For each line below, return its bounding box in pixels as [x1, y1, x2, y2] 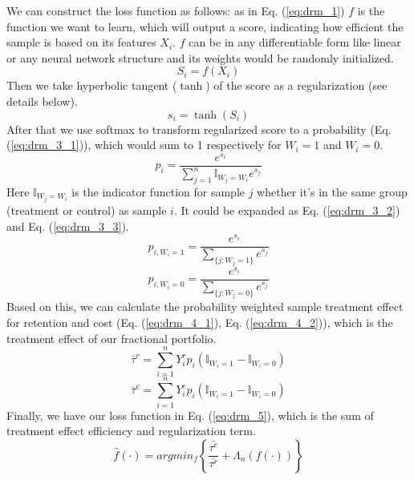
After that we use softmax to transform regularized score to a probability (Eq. [6, 120, 392, 137]
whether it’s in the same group [257, 184, 408, 200]
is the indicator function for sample [71, 184, 245, 200]
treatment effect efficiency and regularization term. [6, 422, 256, 439]
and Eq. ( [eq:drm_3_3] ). [6, 217, 129, 234]
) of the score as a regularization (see [205, 77, 388, 94]
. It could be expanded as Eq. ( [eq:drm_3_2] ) [173, 202, 400, 219]
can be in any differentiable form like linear [189, 34, 401, 50]
